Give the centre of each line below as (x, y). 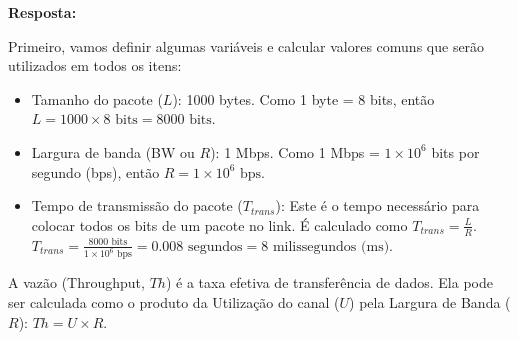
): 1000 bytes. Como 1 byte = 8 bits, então (303, 98)
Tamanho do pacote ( (97, 98)
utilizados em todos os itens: (95, 65)
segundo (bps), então (95, 171)
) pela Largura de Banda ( (430, 302)
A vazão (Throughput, (76, 282)
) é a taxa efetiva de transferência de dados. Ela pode (329, 282)
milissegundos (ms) (331, 246)
